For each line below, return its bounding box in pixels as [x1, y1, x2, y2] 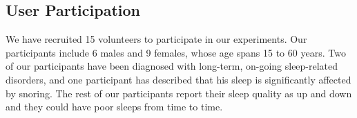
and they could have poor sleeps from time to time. [6, 99, 223, 114]
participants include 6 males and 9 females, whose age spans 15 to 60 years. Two [6, 45, 346, 59]
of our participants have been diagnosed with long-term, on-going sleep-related [6, 59, 338, 73]
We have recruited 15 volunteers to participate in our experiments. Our [6, 32, 307, 46]
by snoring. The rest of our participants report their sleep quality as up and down [6, 86, 352, 100]
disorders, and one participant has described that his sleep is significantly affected [6, 72, 351, 86]
